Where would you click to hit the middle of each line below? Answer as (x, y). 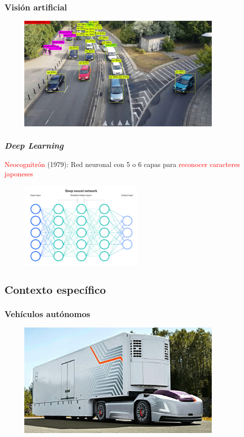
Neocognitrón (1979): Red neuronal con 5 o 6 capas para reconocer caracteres (122, 164)
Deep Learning (34, 145)
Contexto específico (55, 289)
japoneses (19, 174)
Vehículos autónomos (47, 314)
